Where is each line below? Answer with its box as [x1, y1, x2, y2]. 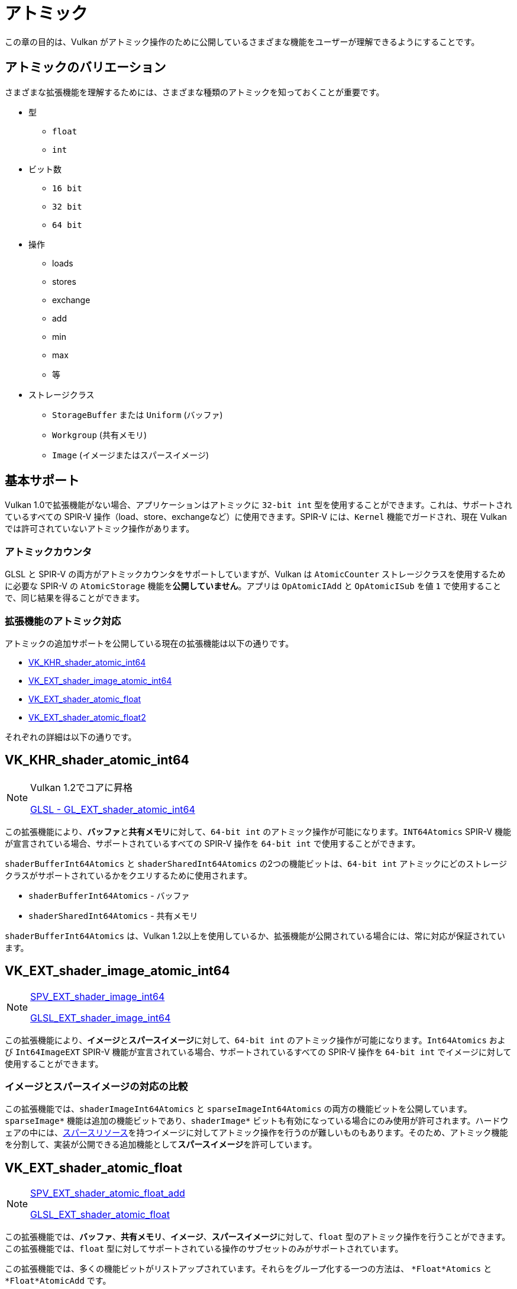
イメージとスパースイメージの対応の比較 [5, 1081, 188, 1092]
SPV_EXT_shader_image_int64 [30, 990, 165, 1002]
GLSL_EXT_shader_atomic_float [30, 1208, 170, 1221]
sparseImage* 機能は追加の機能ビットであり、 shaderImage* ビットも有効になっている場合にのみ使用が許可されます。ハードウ [5, 1116, 509, 1126]
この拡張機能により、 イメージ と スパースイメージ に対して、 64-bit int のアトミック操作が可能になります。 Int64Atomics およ [5, 1034, 506, 1045]
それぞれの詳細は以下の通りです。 [5, 731, 137, 742]
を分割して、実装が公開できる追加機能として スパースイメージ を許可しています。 [5, 1139, 317, 1150]
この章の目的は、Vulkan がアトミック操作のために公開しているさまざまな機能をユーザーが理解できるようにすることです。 [5, 36, 480, 47]
